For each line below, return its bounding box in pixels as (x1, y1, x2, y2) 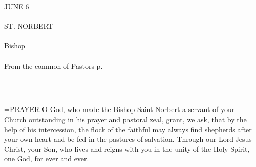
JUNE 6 (4, 1, 29, 11)
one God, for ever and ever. (4, 153, 89, 164)
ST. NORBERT (4, 21, 53, 31)
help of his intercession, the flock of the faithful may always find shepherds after (4, 124, 252, 134)
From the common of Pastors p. (4, 60, 103, 71)
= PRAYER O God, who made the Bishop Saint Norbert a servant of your (4, 104, 235, 115)
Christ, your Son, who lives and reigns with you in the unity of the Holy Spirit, (4, 143, 250, 154)
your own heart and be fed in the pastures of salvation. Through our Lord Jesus (4, 134, 252, 144)
